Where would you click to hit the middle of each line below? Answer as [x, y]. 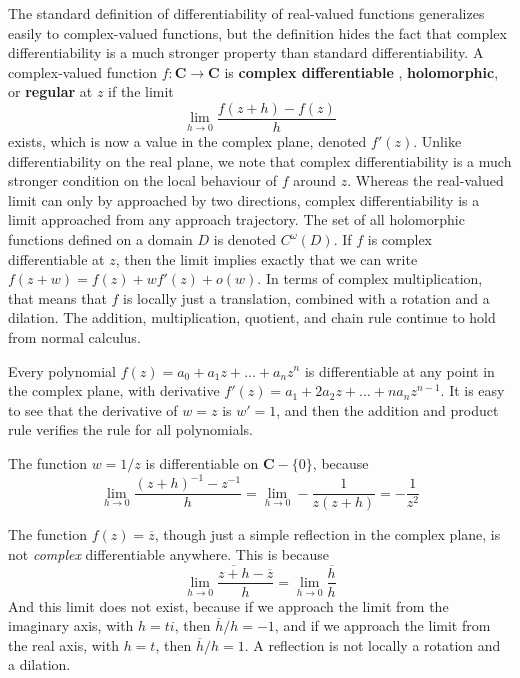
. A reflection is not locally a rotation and [372, 644]
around [315, 180]
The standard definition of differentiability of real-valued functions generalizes [246, 13]
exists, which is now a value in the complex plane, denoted [187, 141]
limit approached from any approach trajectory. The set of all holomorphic [236, 219]
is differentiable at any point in [399, 370]
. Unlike [437, 141]
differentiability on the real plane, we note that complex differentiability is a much [260, 160]
